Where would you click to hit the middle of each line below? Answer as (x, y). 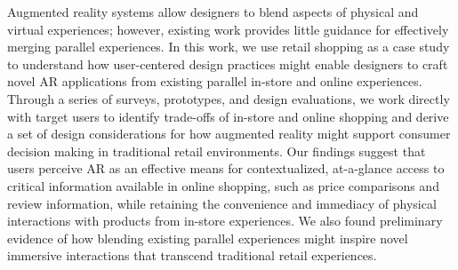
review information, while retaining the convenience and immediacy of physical (222, 203)
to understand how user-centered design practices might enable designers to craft (228, 64)
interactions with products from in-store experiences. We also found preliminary (225, 221)
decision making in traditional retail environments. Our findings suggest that (217, 151)
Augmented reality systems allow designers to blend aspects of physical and (213, 12)
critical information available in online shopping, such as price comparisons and (223, 185)
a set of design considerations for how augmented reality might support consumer (229, 134)
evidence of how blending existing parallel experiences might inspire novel (208, 238)
